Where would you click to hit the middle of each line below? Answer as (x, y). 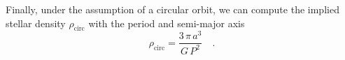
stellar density (36, 23)
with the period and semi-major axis (167, 23)
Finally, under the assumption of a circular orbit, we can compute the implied (172, 9)
